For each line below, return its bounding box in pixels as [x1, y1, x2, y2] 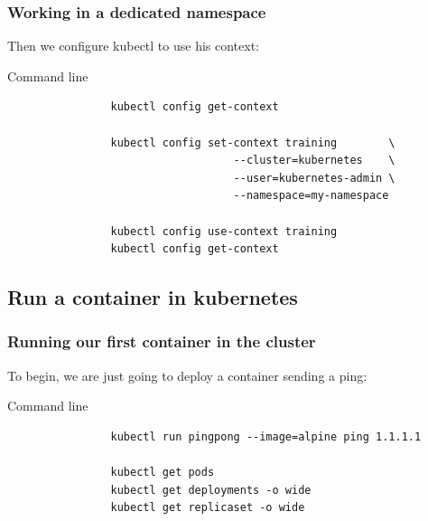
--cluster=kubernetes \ [233, 154, 395, 167]
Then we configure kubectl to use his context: [7, 36, 260, 55]
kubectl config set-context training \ [110, 136, 395, 149]
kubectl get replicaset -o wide [110, 501, 305, 515]
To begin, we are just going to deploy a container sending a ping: [7, 365, 368, 384]
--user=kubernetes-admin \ [233, 171, 395, 185]
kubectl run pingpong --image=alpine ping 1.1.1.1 [110, 430, 422, 443]
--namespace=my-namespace [233, 189, 389, 203]
